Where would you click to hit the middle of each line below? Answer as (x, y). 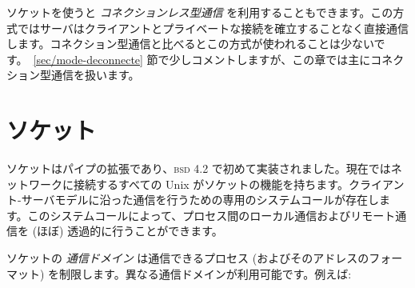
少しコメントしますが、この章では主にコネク (287, 59)
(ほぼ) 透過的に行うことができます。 (128, 231)
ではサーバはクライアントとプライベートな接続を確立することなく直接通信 (213, 28)
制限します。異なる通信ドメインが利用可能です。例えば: (206, 273)
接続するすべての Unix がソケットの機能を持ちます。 (211, 184)
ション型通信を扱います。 (73, 75)
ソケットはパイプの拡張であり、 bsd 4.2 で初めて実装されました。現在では (199, 168)
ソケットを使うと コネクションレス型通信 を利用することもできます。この (200, 12)
